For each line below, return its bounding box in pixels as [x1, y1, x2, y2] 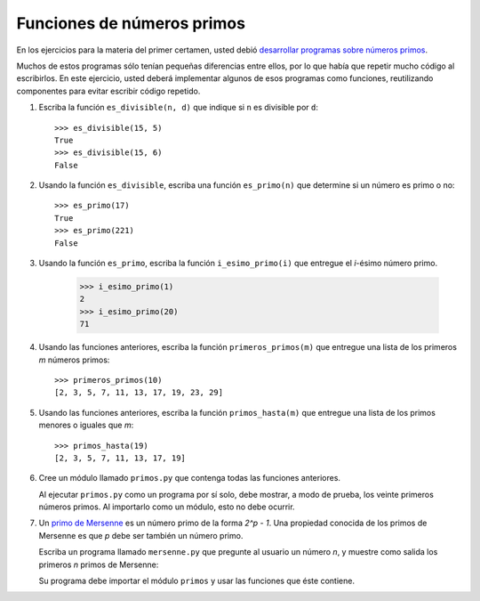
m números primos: [38, 354, 110, 365]
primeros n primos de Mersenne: [38, 559, 159, 570]
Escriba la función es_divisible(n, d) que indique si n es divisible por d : [38, 102, 319, 113]
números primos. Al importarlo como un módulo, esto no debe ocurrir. [38, 501, 295, 512]
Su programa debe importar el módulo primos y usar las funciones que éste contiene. [38, 575, 356, 587]
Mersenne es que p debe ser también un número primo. [38, 530, 244, 540]
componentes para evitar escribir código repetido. [16, 85, 201, 96]
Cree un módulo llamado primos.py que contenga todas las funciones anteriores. [38, 473, 341, 483]
